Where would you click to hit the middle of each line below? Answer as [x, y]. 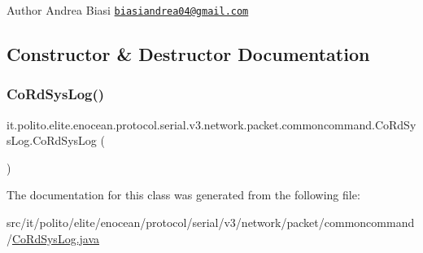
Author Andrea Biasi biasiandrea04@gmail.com [128, 10]
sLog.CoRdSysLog [52, 140]
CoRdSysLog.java [56, 238]
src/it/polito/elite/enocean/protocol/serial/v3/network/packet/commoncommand [211, 222]
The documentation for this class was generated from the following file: [183, 195]
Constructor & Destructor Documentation [188, 54]
